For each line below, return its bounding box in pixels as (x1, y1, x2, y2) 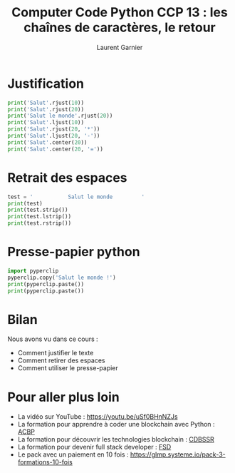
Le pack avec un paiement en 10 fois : (17, 450, 129, 459)
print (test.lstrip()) (7, 213, 72, 220)
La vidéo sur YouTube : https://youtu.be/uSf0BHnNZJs (17, 412, 178, 421)
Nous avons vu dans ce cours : (7, 335, 98, 343)
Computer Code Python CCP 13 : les (11, 4, 228, 21)
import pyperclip (7, 267, 59, 275)
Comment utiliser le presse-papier (17, 364, 119, 372)
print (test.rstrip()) (7, 220, 72, 227)
